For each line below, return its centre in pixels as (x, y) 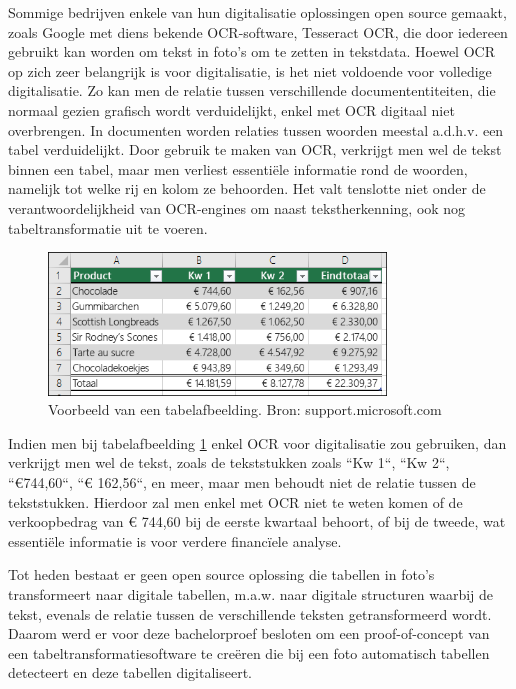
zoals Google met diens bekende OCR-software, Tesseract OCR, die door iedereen (258, 31)
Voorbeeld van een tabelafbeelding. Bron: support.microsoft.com (245, 409)
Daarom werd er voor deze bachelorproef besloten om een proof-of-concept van (249, 633)
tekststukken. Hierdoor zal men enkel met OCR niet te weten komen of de (235, 501)
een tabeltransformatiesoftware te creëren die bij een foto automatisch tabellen (249, 652)
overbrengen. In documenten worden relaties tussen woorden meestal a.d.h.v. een (256, 129)
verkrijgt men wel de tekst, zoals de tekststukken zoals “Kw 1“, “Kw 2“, (229, 462)
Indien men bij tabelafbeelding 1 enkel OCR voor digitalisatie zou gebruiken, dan (257, 442)
